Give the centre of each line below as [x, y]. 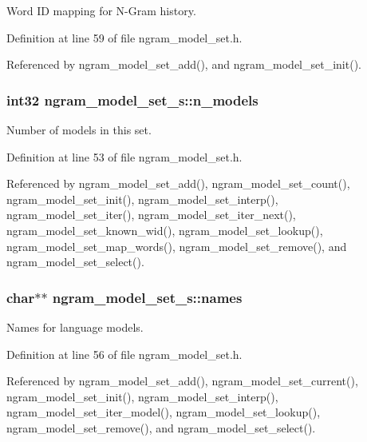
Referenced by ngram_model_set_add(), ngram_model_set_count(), [178, 183]
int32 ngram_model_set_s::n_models [132, 100]
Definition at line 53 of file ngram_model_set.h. [124, 156]
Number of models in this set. [79, 129]
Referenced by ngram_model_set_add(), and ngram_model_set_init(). [184, 64]
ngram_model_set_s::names [147, 297]
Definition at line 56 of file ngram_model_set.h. [124, 354]
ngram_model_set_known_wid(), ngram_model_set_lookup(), [165, 230]
